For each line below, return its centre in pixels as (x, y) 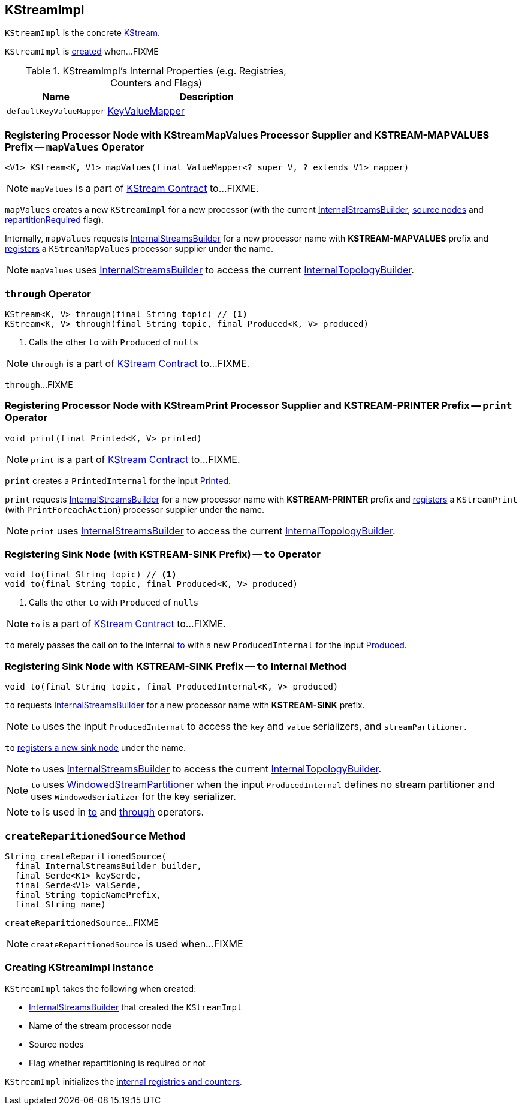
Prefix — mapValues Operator (75, 147)
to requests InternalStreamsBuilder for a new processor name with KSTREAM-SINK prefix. (185, 705)
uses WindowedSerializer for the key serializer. (133, 797)
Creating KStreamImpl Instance (79, 968)
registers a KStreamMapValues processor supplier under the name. (139, 249)
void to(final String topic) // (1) (91, 575)
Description (206, 97)
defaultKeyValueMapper (56, 111)
